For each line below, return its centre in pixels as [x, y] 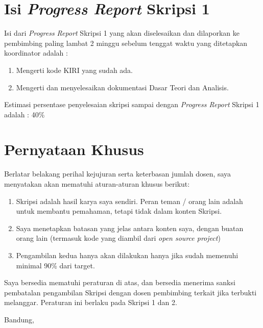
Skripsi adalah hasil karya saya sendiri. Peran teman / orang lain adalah [129, 201]
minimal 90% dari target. [55, 265]
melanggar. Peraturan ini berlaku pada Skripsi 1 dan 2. [91, 302]
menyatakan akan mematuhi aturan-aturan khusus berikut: [97, 184]
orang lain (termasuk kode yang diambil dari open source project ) [118, 238]
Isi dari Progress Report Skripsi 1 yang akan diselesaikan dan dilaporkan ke [122, 33]
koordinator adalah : [36, 53]
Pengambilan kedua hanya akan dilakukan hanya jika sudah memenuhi [127, 255]
